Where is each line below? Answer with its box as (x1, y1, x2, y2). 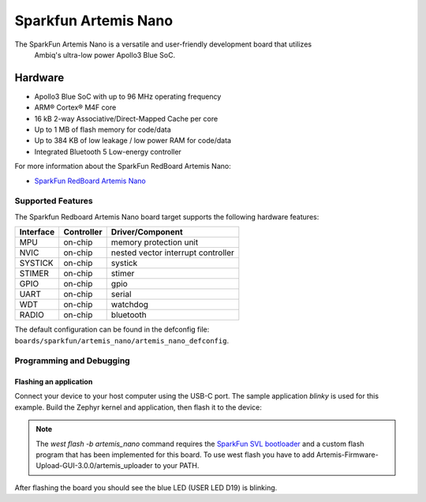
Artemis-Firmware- (316, 450, 379, 459)
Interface (19, 227, 55, 238)
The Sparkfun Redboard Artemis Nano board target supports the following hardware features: (14, 212, 319, 221)
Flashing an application (14, 377, 93, 387)
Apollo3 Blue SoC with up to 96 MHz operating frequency (34, 92, 222, 101)
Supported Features (14, 196, 94, 207)
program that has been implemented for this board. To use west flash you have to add (35, 450, 315, 459)
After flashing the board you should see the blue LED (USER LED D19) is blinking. (14, 482, 278, 493)
